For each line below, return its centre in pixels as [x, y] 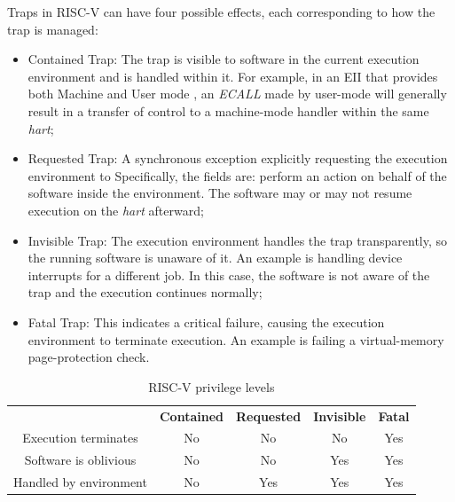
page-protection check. [89, 357]
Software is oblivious [80, 460]
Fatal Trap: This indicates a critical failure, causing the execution [206, 322]
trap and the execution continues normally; [145, 292]
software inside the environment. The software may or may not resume [220, 193]
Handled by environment [80, 482]
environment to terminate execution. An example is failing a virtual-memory [236, 339]
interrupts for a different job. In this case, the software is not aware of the [229, 275]
